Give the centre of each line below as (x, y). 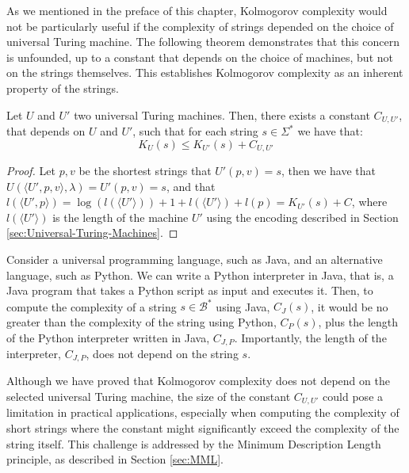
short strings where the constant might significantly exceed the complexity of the (203, 428)
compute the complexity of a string (92, 306)
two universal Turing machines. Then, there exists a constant (222, 114)
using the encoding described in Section (302, 217)
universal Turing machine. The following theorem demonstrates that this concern (203, 42)
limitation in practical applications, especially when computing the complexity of (203, 412)
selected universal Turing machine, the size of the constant (149, 396)
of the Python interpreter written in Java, (108, 337)
